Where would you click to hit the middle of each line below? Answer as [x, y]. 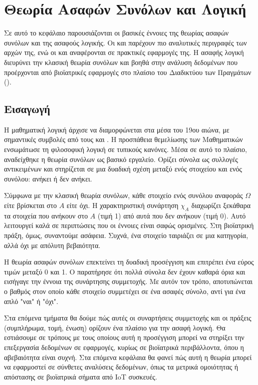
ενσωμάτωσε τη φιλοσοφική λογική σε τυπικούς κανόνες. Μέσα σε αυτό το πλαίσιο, [126, 149]
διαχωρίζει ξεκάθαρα [221, 205]
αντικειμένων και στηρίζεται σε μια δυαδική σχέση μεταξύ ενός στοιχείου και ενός [123, 169]
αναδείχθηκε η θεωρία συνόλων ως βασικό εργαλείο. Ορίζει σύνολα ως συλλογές [121, 159]
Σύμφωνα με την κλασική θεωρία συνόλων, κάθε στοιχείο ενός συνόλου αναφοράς [124, 195]
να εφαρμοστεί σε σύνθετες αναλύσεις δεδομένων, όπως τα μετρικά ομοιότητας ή [121, 367]
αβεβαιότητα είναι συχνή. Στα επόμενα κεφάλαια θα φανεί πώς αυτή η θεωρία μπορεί [128, 357]
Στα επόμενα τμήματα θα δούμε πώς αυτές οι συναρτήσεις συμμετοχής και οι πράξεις [128, 318]
